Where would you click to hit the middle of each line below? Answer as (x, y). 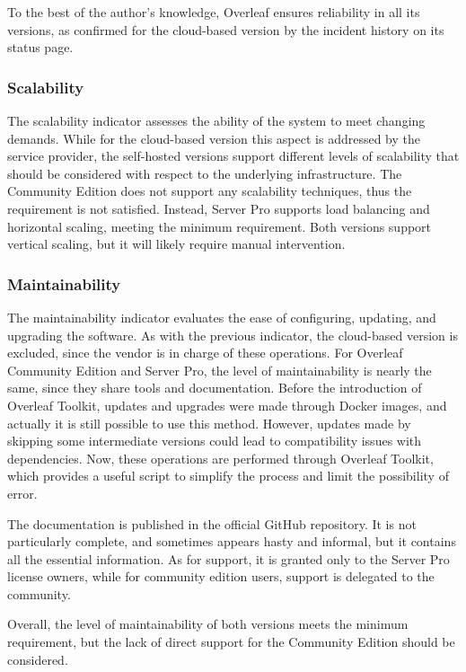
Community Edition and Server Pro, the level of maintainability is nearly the (220, 370)
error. (22, 493)
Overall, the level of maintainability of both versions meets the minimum (208, 624)
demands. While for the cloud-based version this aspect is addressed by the (214, 138)
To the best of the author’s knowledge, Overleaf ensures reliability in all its (214, 12)
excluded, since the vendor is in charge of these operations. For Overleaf (205, 353)
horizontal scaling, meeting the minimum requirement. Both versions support (220, 226)
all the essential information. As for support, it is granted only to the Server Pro (229, 558)
